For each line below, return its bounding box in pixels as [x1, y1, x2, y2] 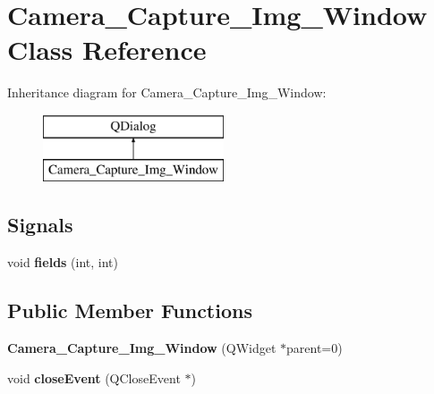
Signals [7, 211, 73, 239]
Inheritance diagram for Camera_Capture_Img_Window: [7, 83, 327, 102]
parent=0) [286, 339, 343, 357]
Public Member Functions [7, 297, 252, 324]
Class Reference [7, 31, 207, 68]
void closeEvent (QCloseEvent [7, 368, 181, 387]
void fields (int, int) [7, 253, 119, 272]
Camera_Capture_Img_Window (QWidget [7, 339, 277, 357]
